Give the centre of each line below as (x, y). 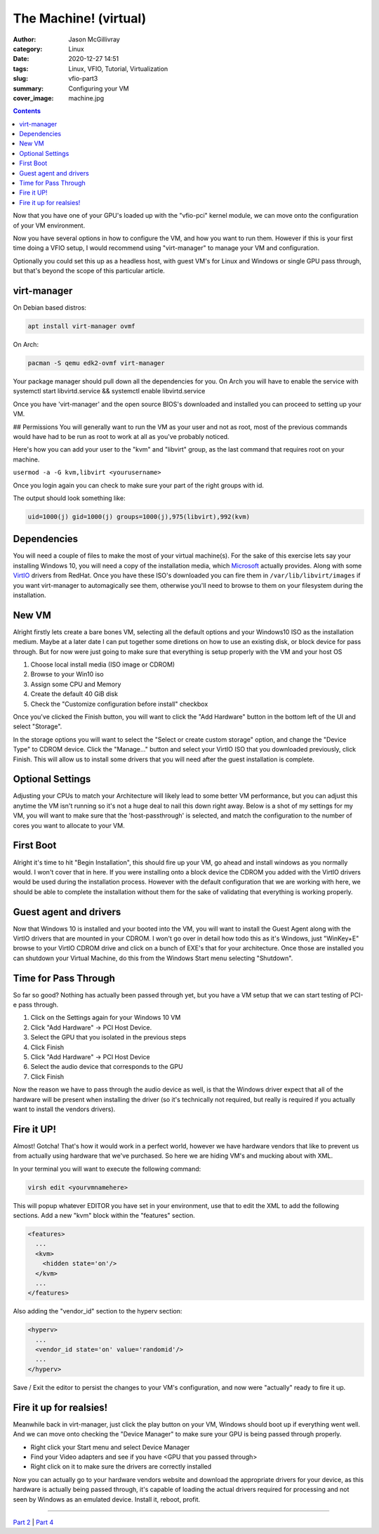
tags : (21, 68)
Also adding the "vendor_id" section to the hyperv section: (98, 1311)
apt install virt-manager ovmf (82, 326)
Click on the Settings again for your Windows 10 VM (106, 1018)
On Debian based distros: (50, 308)
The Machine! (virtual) (80, 18)
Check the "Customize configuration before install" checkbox (119, 704)
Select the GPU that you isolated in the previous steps (108, 1037)
